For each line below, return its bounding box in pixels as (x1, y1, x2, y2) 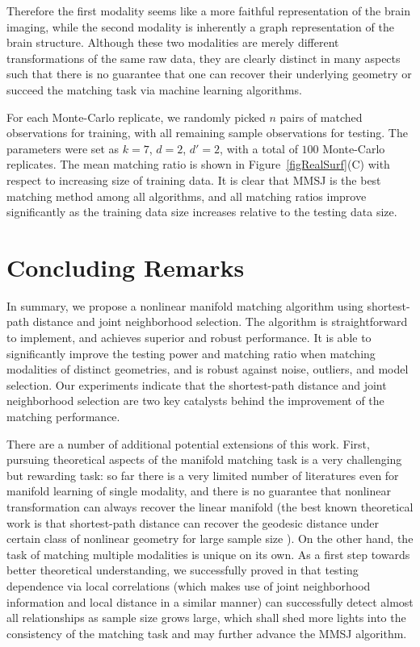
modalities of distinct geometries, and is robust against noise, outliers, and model (6, 361, 409, 378)
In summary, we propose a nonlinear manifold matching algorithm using (6, 297, 363, 314)
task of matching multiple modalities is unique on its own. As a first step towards (6, 545, 410, 562)
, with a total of (220, 140, 298, 157)
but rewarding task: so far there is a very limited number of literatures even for (6, 466, 399, 483)
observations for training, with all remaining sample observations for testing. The (6, 124, 408, 141)
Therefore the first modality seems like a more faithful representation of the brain (6, 2, 410, 19)
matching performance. (6, 408, 120, 424)
